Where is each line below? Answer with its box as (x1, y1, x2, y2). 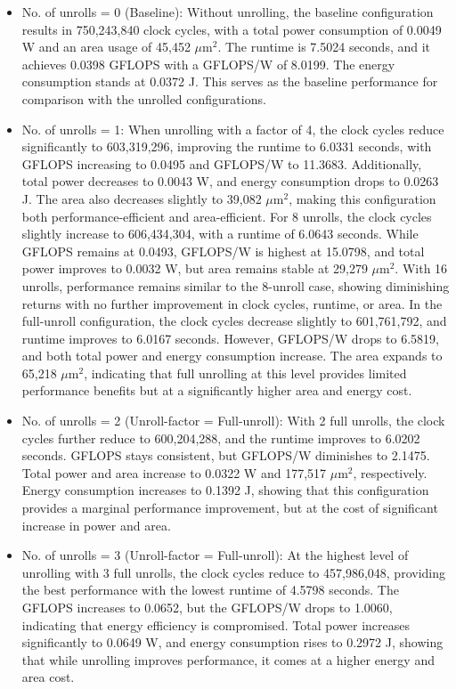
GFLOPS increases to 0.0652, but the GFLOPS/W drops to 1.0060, (21, 598, 393, 616)
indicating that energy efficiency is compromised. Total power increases (21, 615, 410, 634)
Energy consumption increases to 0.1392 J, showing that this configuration (21, 481, 429, 499)
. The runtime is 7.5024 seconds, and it (217, 37, 431, 56)
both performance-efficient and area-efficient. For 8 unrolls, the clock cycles (21, 207, 432, 225)
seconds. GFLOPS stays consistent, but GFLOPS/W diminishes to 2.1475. (21, 446, 430, 465)
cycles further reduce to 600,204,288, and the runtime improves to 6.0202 (21, 428, 420, 447)
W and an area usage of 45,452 (21, 37, 191, 56)
